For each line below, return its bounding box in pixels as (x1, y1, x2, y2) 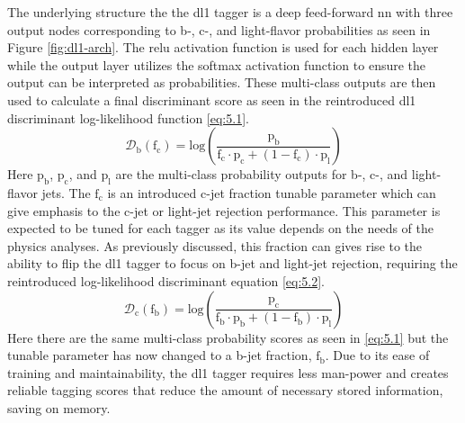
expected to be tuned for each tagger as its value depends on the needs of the (7, 219, 434, 238)
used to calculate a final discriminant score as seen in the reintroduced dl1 (7, 90, 416, 109)
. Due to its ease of (325, 346, 430, 364)
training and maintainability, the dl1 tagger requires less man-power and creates (7, 363, 449, 382)
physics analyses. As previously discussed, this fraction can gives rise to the (7, 236, 423, 255)
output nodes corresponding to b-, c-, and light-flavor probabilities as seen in (7, 20, 431, 39)
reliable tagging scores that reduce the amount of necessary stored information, (7, 381, 443, 400)
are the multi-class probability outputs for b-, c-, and (115, 165, 408, 184)
